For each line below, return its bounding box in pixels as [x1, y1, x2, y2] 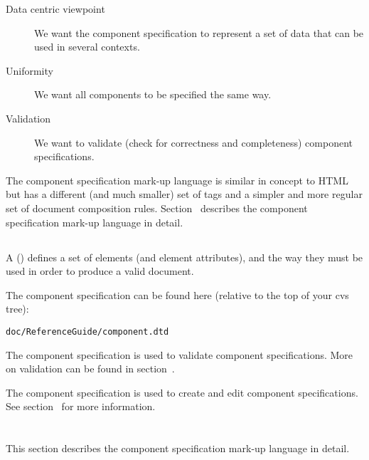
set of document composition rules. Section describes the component [6, 200, 308, 215]
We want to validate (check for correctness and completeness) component [34, 135, 353, 150]
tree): [6, 301, 29, 316]
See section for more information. [6, 399, 156, 414]
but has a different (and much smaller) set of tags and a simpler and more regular [6, 187, 363, 202]
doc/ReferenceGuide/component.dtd [6, 326, 169, 337]
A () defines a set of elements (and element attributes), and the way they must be [6, 249, 363, 264]
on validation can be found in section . [6, 361, 175, 376]
